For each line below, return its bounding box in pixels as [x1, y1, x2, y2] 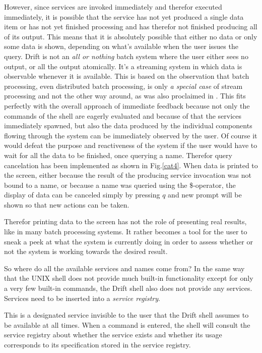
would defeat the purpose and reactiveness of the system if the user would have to [4, 140, 257, 150]
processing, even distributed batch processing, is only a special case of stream [4, 80, 243, 91]
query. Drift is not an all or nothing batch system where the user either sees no [4, 51, 248, 61]
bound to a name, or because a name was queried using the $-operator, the [4, 179, 236, 190]
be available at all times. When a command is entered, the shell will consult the [4, 319, 250, 330]
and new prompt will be [168, 189, 242, 200]
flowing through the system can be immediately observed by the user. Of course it [4, 130, 257, 140]
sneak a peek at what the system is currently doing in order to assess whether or [4, 236, 253, 246]
